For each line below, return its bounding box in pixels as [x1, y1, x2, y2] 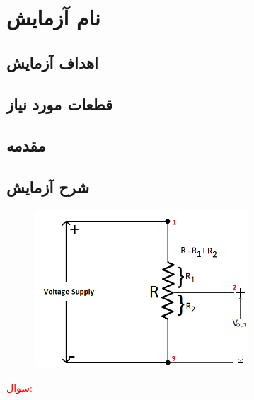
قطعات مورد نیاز [6, 93, 112, 115]
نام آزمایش [6, 3, 100, 32]
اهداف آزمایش [6, 51, 98, 73]
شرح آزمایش [6, 176, 90, 198]
